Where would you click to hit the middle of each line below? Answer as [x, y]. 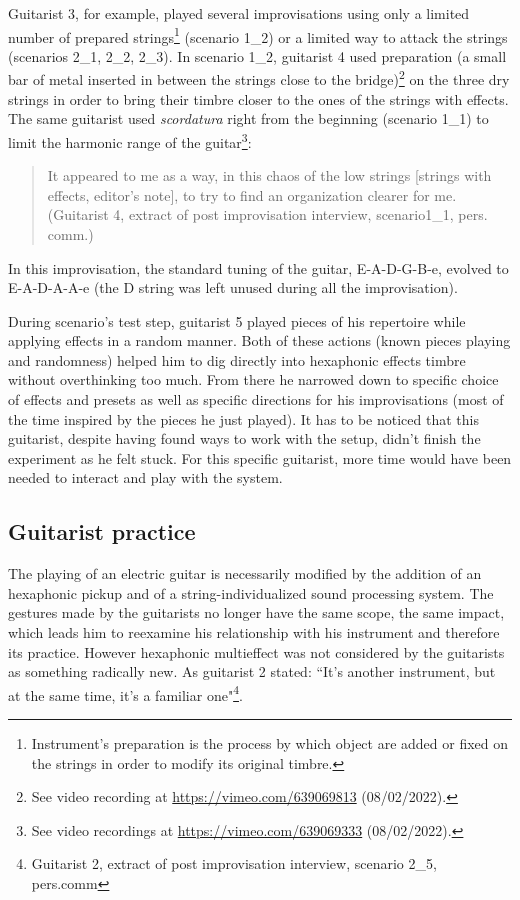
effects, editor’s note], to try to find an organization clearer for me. [252, 194]
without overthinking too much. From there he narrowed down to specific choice [253, 379]
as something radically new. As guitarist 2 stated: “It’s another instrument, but [252, 671]
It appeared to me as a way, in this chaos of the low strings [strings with [269, 175]
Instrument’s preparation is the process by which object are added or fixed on [270, 743]
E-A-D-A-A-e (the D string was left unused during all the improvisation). [233, 287]
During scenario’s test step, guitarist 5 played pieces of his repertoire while [237, 320]
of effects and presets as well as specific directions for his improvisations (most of [256, 399]
